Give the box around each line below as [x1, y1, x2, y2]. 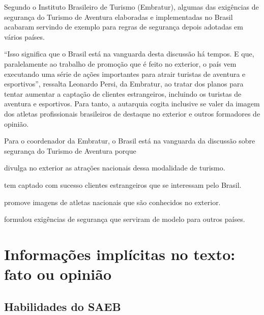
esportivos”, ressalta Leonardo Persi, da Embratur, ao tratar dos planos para [4, 78, 244, 89]
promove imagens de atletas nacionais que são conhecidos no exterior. [4, 196, 221, 207]
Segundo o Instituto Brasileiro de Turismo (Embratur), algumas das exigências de [4, 2, 259, 12]
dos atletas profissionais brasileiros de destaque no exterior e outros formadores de [4, 108, 260, 119]
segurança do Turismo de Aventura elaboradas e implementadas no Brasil [4, 11, 233, 22]
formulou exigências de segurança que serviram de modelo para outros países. [4, 214, 245, 224]
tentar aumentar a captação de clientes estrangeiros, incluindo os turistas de [4, 88, 242, 99]
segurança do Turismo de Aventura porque [4, 145, 136, 156]
